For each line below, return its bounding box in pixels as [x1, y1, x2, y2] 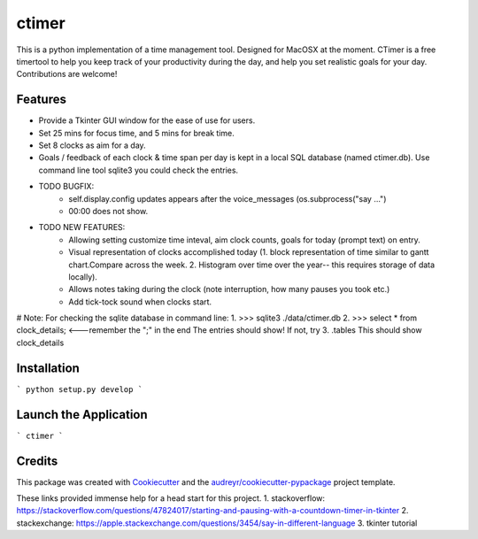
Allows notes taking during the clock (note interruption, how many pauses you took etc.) [68, 284, 390, 295]
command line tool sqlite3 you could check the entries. [38, 165, 239, 175]
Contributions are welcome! [16, 69, 118, 80]
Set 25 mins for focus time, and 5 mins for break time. [38, 127, 235, 138]
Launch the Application [16, 407, 148, 422]
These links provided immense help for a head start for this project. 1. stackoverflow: [16, 492, 326, 504]
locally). [68, 271, 97, 282]
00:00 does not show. [68, 205, 149, 216]
